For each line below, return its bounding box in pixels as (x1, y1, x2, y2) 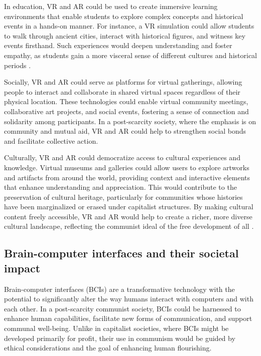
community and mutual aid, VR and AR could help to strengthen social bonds (4, 126, 246, 136)
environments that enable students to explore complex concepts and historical (4, 11, 243, 21)
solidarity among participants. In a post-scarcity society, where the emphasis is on (4, 116, 256, 126)
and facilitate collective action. (4, 135, 98, 146)
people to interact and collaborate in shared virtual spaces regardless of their (4, 86, 240, 97)
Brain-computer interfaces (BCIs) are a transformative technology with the (4, 283, 235, 294)
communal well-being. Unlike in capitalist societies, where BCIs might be (4, 323, 229, 333)
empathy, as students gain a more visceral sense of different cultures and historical (4, 50, 257, 60)
